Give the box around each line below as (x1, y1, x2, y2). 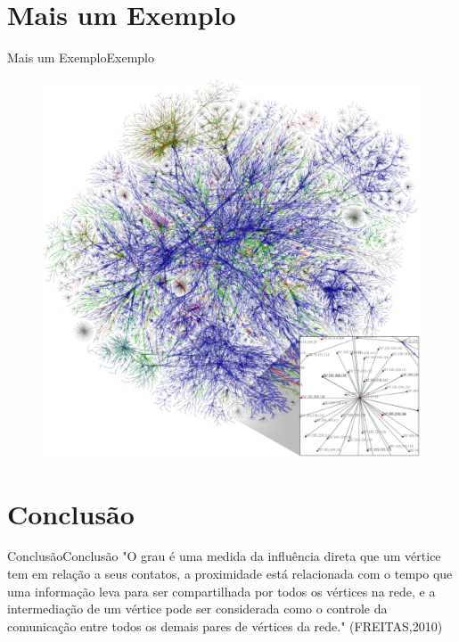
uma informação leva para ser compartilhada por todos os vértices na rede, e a (7, 581, 436, 600)
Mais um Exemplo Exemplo (7, 48, 154, 67)
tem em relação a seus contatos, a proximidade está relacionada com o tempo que (7, 564, 453, 583)
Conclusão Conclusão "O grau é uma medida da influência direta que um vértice (7, 547, 441, 565)
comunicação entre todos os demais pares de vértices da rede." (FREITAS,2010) (7, 616, 443, 635)
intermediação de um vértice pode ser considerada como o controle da (7, 599, 388, 618)
